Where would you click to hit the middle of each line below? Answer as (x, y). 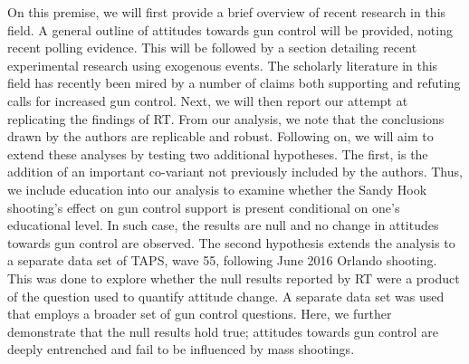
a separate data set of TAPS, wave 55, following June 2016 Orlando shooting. (222, 260)
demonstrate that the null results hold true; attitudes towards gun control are (223, 331)
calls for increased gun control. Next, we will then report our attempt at (208, 100)
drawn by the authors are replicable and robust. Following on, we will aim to (220, 136)
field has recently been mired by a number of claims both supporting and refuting (234, 83)
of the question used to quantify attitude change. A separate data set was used (226, 296)
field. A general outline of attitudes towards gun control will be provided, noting (230, 29)
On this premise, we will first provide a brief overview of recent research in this (227, 12)
